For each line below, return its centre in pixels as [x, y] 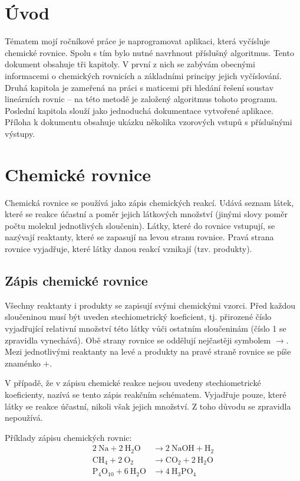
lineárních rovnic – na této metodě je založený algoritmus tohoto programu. [141, 99]
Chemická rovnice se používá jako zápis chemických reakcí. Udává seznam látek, [149, 202]
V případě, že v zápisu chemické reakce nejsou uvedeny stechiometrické [133, 383]
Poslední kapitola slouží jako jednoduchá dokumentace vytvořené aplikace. [139, 110]
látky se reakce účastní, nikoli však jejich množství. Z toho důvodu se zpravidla [148, 406]
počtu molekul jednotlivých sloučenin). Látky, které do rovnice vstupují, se [140, 225]
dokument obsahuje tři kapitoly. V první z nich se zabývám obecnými [130, 64]
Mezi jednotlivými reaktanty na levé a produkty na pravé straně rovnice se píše [148, 351]
